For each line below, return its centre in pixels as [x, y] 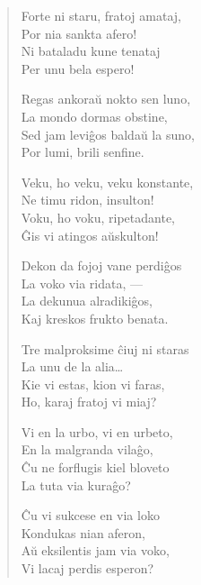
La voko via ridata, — [82, 283]
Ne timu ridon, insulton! [87, 200]
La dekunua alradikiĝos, [87, 301]
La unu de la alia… [72, 366]
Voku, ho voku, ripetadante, [98, 217]
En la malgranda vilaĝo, [87, 449]
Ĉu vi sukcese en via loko [90, 515]
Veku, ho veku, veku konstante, [107, 182]
